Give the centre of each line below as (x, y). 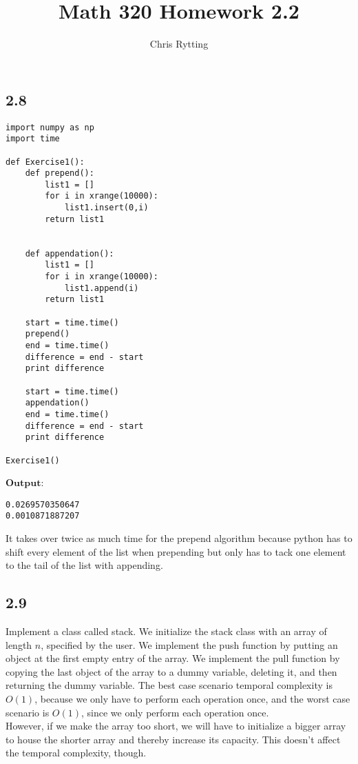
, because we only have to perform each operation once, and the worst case (192, 699)
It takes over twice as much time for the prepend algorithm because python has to (179, 538)
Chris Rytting (179, 44)
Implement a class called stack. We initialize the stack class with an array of (166, 631)
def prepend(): (60, 173)
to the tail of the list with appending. (84, 565)
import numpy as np (50, 127)
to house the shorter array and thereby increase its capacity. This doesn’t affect (173, 739)
